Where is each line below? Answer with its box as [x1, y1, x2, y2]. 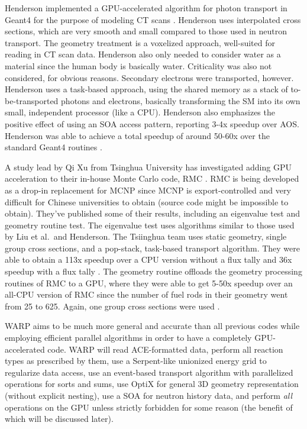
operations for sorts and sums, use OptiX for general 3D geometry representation [5, 378, 299, 390]
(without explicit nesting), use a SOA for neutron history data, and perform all [5, 389, 293, 401]
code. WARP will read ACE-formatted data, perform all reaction [47, 343, 283, 355]
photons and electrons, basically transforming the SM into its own [61, 94, 300, 107]
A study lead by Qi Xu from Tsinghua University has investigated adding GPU [5, 160, 292, 173]
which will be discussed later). [5, 412, 114, 425]
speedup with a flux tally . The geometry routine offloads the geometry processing [5, 265, 302, 278]
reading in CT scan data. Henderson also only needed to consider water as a [5, 48, 281, 60]
